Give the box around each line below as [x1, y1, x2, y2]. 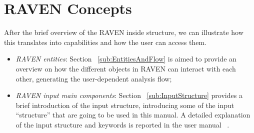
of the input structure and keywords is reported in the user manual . [15, 119, 229, 129]
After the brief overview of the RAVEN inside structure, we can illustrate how [4, 27, 243, 37]
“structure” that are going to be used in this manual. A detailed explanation [15, 109, 250, 120]
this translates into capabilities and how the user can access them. [4, 36, 207, 47]
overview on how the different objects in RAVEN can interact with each [15, 63, 236, 73]
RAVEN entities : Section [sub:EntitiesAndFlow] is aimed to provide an [15, 53, 236, 64]
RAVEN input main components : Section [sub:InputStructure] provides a [15, 90, 242, 100]
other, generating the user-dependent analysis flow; [15, 73, 172, 83]
